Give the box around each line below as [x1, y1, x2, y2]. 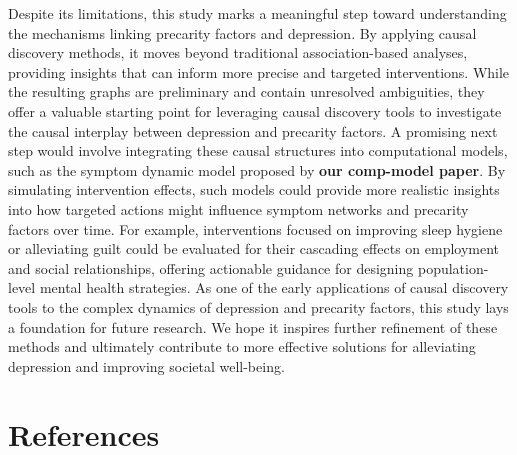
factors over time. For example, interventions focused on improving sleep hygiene [8, 218, 503, 239]
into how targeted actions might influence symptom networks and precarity [8, 198, 469, 219]
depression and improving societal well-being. [8, 355, 285, 376]
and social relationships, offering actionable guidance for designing [8, 257, 414, 278]
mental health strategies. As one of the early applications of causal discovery [39, 277, 509, 298]
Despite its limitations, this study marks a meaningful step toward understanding [8, 3, 507, 23]
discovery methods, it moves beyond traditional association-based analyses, [8, 42, 468, 63]
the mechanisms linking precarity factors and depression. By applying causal [8, 22, 477, 43]
